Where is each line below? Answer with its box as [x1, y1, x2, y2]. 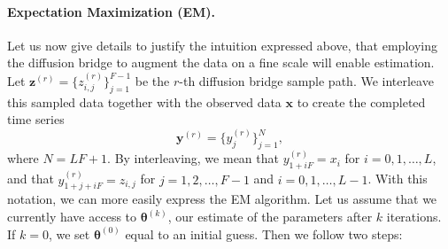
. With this [367, 169, 428, 188]
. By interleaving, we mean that [107, 149, 279, 167]
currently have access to [7, 207, 137, 226]
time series [7, 110, 65, 128]
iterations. [386, 207, 442, 226]
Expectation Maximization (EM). [7, 2, 216, 20]
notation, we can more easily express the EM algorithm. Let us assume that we [7, 190, 437, 208]
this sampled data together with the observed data [7, 92, 282, 111]
